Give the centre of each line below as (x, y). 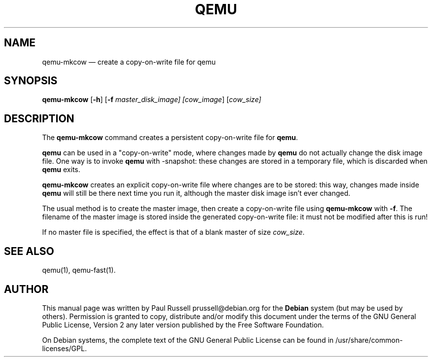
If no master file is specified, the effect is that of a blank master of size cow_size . (173, 232)
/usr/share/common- (369, 340)
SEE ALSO (29, 251)
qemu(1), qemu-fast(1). (79, 270)
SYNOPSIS (31, 81)
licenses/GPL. (64, 348)
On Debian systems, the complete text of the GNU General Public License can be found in (188, 340)
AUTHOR (26, 289)
